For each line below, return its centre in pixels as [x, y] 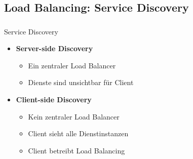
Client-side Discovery [54, 100]
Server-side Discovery [54, 48]
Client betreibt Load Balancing [76, 150]
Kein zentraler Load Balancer [74, 116]
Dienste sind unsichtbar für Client [81, 82]
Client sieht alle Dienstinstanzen [78, 133]
